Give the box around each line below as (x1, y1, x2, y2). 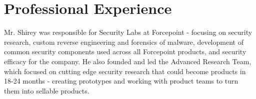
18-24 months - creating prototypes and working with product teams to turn (4, 76, 238, 86)
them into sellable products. (4, 85, 89, 96)
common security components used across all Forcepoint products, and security (4, 46, 246, 57)
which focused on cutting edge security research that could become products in (4, 66, 246, 76)
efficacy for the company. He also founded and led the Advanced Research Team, (4, 56, 251, 66)
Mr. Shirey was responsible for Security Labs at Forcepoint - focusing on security (4, 27, 252, 37)
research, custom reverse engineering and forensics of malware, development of (4, 36, 243, 47)
